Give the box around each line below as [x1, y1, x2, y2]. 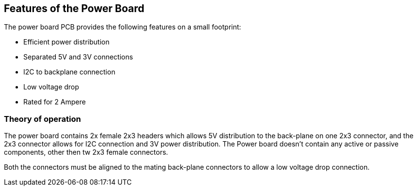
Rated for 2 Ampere [23, 98, 86, 106]
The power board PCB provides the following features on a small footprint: [4, 23, 241, 31]
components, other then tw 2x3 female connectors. [4, 148, 168, 157]
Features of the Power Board [4, 2, 145, 15]
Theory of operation [4, 114, 81, 124]
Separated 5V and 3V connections [23, 53, 133, 61]
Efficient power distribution [23, 38, 110, 46]
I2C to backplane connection [23, 68, 116, 76]
